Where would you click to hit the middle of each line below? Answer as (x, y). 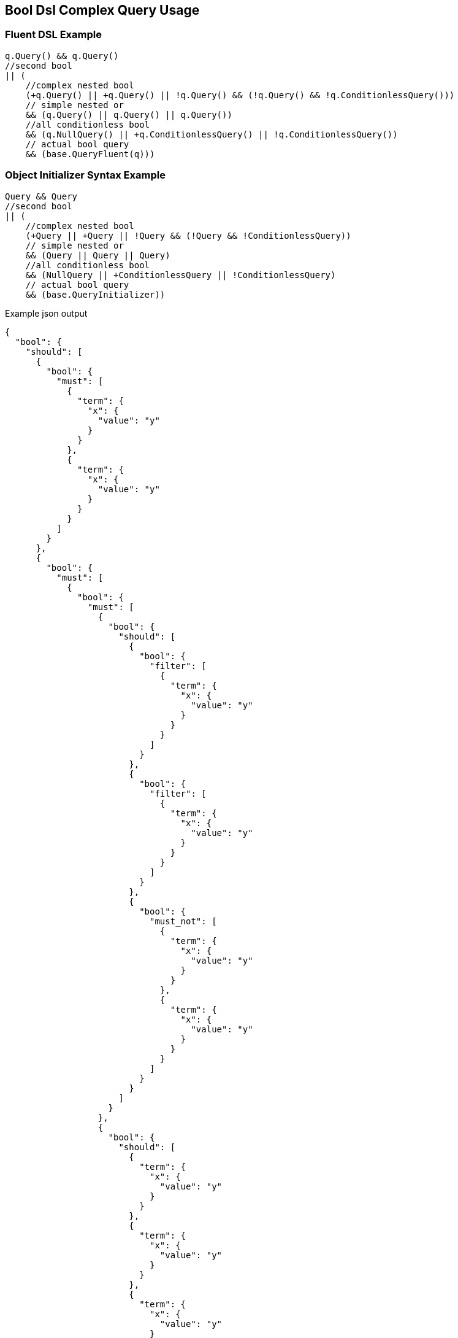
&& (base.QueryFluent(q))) (90, 154)
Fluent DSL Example (53, 35)
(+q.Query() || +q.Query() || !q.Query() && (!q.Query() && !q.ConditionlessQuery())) (240, 95)
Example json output (46, 313)
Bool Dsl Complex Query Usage (102, 10)
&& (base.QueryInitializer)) (95, 294)
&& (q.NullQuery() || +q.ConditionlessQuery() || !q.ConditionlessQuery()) (212, 134)
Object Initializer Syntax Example (85, 175)
